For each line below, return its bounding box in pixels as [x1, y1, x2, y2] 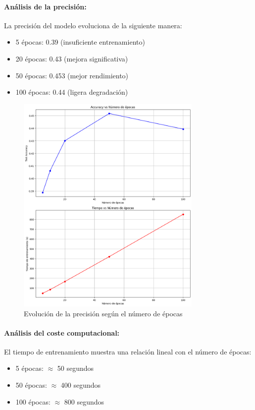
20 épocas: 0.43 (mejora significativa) [15, 53, 128, 63]
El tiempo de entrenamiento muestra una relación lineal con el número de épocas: [4, 346, 252, 356]
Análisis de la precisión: [4, 1, 87, 11]
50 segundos [57, 363, 94, 373]
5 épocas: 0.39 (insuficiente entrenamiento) [15, 37, 145, 47]
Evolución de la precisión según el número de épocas [24, 308, 183, 318]
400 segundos [60, 380, 101, 390]
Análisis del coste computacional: [4, 327, 120, 338]
